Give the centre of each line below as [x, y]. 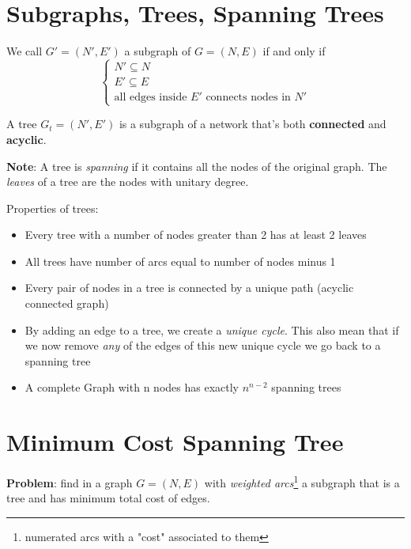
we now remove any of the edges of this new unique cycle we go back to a [203, 345]
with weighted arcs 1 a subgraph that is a [302, 481]
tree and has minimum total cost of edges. [108, 498]
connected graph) [67, 303]
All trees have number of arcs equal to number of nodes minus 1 [180, 261]
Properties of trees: [53, 208]
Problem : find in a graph [70, 482]
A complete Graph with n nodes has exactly [132, 387]
